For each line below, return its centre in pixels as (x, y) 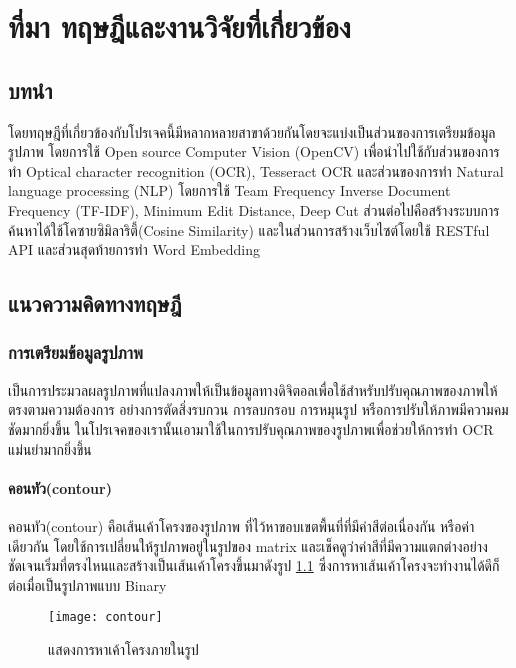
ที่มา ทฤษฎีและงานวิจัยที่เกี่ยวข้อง (179, 26)
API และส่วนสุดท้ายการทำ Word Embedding (134, 249)
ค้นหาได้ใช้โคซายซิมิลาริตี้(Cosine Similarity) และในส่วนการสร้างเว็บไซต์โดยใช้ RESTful (249, 229)
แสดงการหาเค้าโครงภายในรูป (123, 648)
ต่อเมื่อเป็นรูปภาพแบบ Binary (87, 584)
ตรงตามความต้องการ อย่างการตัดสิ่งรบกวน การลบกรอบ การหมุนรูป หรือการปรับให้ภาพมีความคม (258, 409)
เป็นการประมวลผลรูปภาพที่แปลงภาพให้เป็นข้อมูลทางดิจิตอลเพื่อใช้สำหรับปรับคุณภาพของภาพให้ (253, 389)
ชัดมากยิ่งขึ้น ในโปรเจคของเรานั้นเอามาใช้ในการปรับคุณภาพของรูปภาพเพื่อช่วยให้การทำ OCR (251, 428)
